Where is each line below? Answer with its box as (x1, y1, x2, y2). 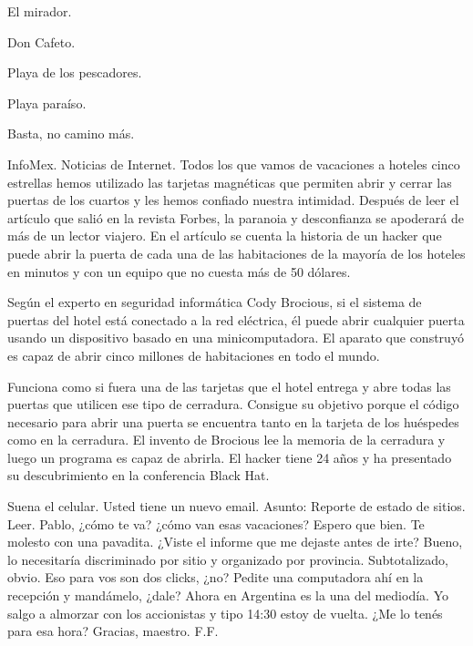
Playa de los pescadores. (7, 63, 142, 82)
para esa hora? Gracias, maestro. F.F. (7, 621, 219, 641)
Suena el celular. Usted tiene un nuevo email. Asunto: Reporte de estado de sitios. (7, 497, 466, 516)
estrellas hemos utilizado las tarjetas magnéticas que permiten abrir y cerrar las (7, 172, 452, 191)
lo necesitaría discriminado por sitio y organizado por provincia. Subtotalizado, (7, 549, 448, 569)
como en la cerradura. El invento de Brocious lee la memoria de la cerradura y (7, 430, 446, 449)
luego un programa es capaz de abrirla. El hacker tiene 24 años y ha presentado (7, 447, 452, 467)
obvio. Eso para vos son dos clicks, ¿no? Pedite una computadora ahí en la (7, 568, 424, 587)
